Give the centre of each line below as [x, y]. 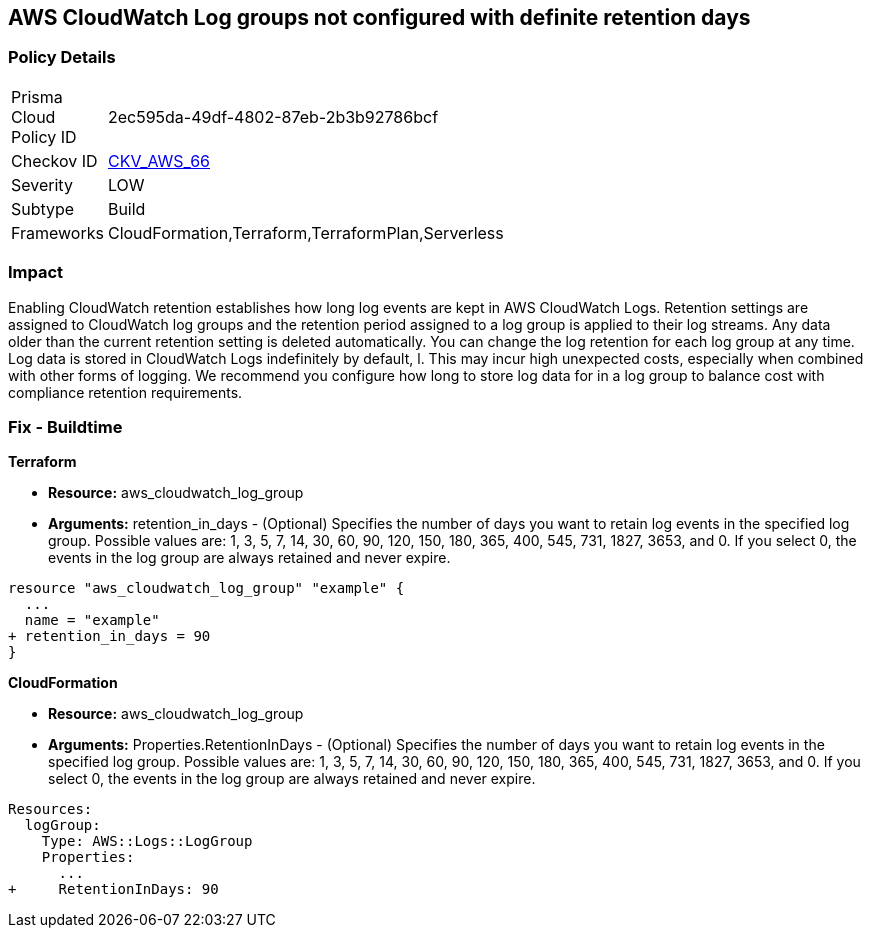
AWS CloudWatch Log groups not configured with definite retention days [379, 17]
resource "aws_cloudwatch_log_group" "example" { [206, 588]
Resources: [50, 809]
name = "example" [92, 620]
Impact [36, 272]
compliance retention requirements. [125, 392]
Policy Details [62, 57]
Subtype [43, 208]
